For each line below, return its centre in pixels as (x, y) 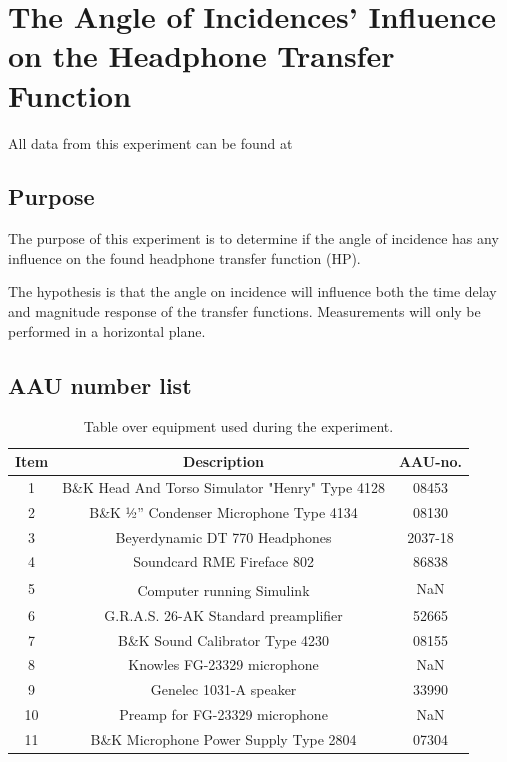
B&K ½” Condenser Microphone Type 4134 (223, 511)
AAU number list (100, 384)
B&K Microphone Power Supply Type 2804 (223, 739)
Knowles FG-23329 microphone (223, 664)
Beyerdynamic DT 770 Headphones (223, 536)
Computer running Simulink (223, 589)
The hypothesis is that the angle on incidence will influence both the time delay (252, 291)
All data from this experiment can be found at (150, 142)
